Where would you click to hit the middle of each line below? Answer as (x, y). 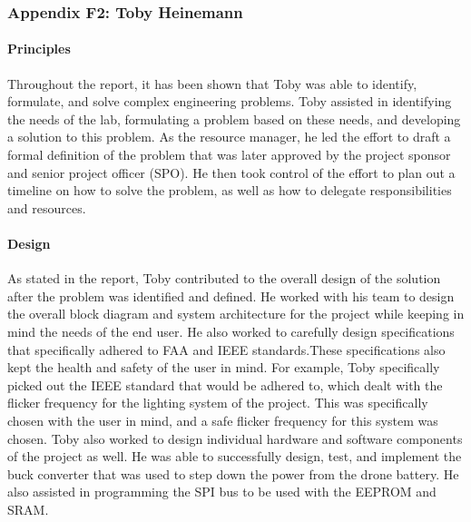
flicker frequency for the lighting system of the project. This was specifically (218, 403)
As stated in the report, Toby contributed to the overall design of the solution (224, 278)
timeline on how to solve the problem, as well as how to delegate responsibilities (230, 190)
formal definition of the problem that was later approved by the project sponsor (229, 155)
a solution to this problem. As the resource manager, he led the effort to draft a (229, 137)
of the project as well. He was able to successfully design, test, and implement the (235, 456)
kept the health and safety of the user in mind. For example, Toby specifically (224, 367)
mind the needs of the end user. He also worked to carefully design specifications (231, 331)
